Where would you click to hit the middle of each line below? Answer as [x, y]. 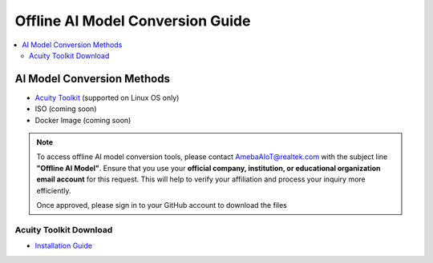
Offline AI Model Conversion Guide [133, 21]
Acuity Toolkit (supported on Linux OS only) [107, 98]
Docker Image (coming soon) [83, 120]
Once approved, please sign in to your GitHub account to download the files [162, 205]
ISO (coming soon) [66, 109]
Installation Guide [63, 246]
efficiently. [54, 190]
